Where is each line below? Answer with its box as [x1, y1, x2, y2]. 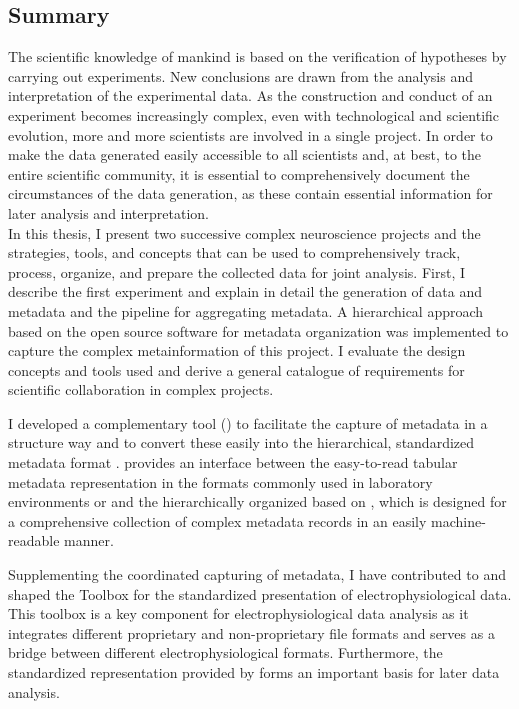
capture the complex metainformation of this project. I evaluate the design [8, 340, 466, 361]
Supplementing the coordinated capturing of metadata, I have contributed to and [8, 564, 506, 585]
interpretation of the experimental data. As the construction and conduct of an [8, 85, 493, 106]
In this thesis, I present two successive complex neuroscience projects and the [8, 222, 481, 243]
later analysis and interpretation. [8, 202, 209, 223]
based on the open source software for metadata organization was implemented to [8, 320, 509, 341]
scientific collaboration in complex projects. [8, 379, 274, 400]
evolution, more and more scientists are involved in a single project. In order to [8, 124, 493, 145]
